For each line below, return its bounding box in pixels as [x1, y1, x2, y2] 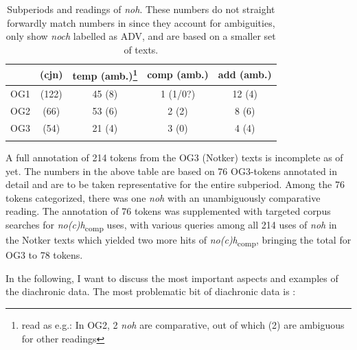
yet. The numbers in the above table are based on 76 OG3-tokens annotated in [5, 163, 337, 178]
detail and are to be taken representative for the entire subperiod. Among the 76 [5, 177, 345, 191]
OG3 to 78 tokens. [5, 248, 83, 262]
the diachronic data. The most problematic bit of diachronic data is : [5, 284, 296, 299]
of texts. [124, 42, 159, 56]
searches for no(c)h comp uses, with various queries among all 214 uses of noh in [5, 217, 337, 233]
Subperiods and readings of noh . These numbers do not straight [7, 2, 275, 16]
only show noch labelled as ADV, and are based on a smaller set [5, 29, 276, 43]
